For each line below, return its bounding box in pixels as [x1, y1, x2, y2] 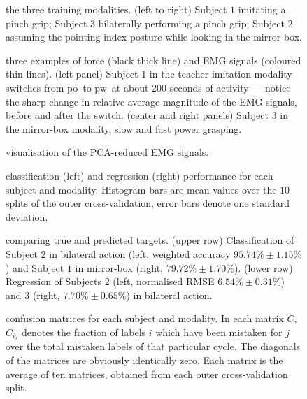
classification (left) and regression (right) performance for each [6, 168, 273, 182]
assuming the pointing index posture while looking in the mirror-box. [6, 29, 302, 44]
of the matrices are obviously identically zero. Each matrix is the [6, 352, 283, 367]
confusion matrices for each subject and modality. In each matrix [6, 311, 284, 326]
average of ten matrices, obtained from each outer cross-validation [6, 366, 288, 381]
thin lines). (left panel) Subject [6, 66, 138, 81]
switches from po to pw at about [6, 80, 149, 94]
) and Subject [6, 260, 64, 275]
